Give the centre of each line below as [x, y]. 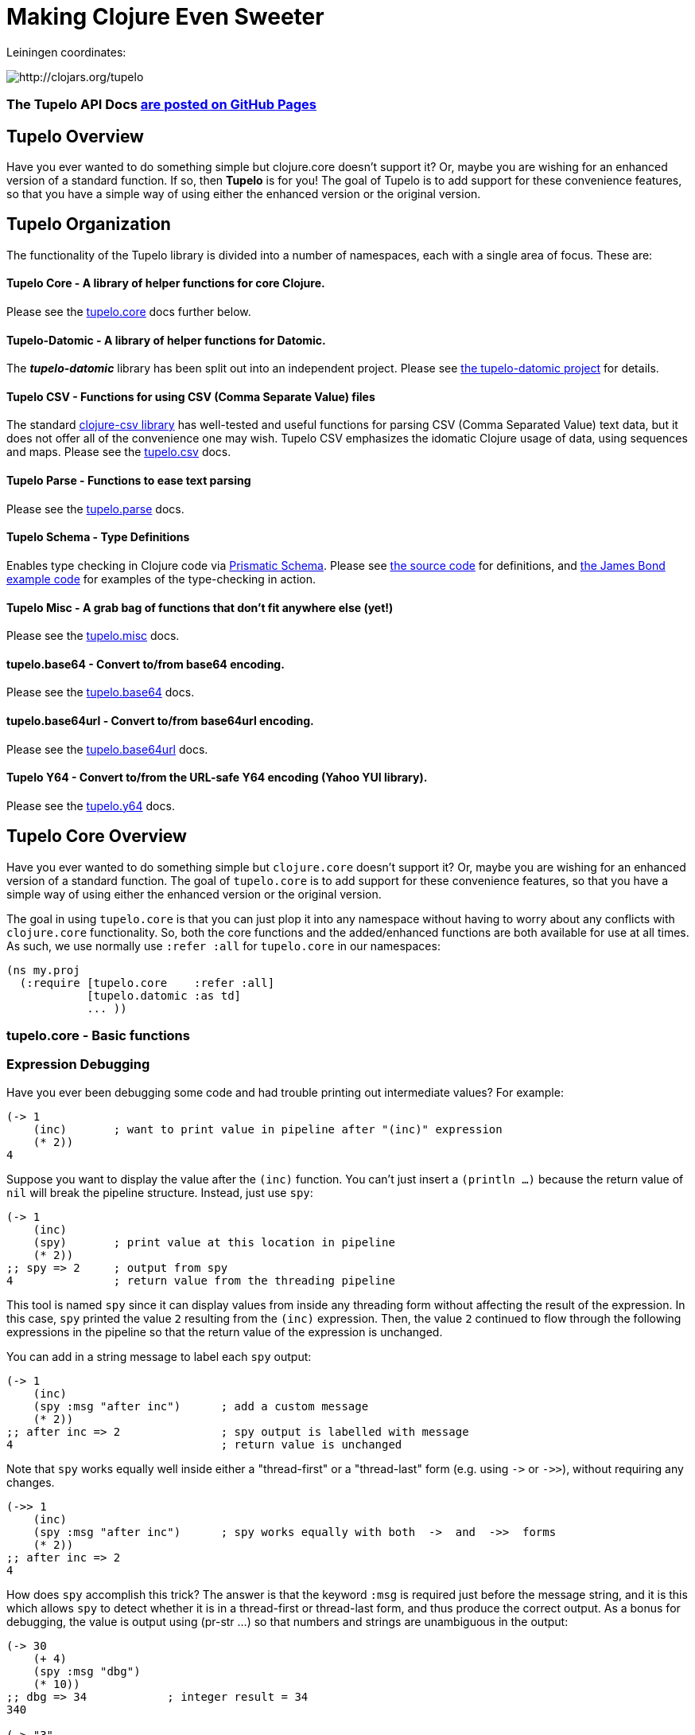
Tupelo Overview [75, 136]
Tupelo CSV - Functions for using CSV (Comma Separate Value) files [191, 396]
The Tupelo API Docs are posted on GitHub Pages [162, 105]
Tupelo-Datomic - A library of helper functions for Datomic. [166, 340]
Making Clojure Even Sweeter [165, 17]
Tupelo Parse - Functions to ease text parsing [129, 481]
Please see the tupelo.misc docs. [93, 636]
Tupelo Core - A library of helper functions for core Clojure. [166, 283]
